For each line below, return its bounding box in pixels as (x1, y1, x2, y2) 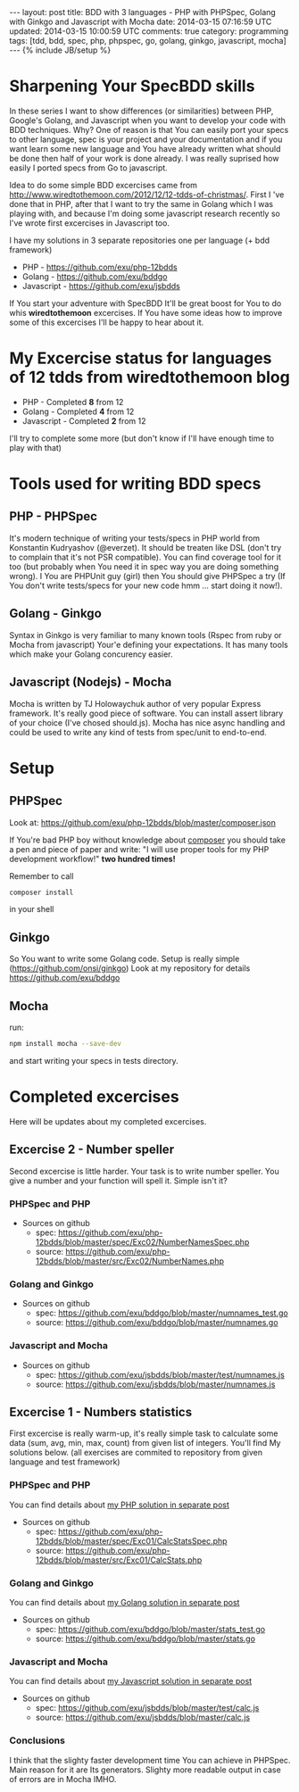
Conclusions (9, 1734, 65, 1746)
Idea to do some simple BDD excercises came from (9, 179, 198, 190)
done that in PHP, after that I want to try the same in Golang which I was (9, 198, 274, 209)
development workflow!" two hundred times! (9, 853, 176, 864)
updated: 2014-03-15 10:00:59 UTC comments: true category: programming (9, 26, 289, 37)
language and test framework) (9, 1456, 120, 1467)
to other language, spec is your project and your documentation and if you (9, 134, 283, 145)
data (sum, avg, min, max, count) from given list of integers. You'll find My (9, 1438, 281, 1448)
